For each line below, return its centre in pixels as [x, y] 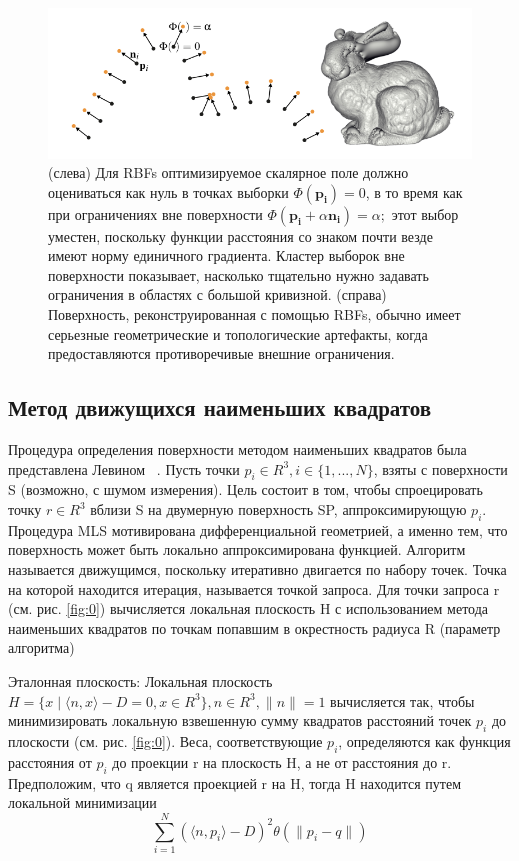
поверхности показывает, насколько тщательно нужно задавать [238, 274]
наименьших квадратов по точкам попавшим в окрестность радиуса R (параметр [254, 627]
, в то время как [414, 191]
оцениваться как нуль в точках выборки [168, 191]
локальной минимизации [82, 802]
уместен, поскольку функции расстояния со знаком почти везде [240, 235]
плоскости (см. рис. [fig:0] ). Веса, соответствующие [165, 740]
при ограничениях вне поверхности [155, 213]
